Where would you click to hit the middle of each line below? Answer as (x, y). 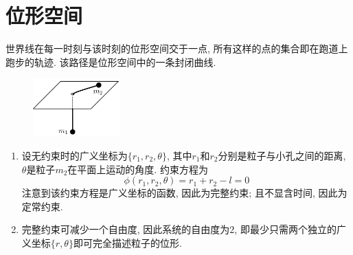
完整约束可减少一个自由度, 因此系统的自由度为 (126, 229)
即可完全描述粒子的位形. (127, 242)
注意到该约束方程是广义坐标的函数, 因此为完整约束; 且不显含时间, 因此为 (184, 193)
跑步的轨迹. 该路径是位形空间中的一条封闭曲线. (111, 62)
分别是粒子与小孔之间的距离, (282, 155)
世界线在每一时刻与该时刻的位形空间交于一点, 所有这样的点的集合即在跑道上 (177, 48)
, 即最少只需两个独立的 (285, 229)
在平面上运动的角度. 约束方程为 (138, 169)
